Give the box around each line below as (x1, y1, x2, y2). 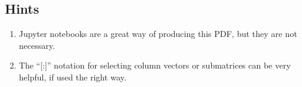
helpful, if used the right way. (19, 70, 127, 83)
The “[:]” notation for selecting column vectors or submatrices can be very (19, 59, 291, 72)
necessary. (19, 39, 55, 51)
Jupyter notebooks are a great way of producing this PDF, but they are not (19, 27, 297, 40)
